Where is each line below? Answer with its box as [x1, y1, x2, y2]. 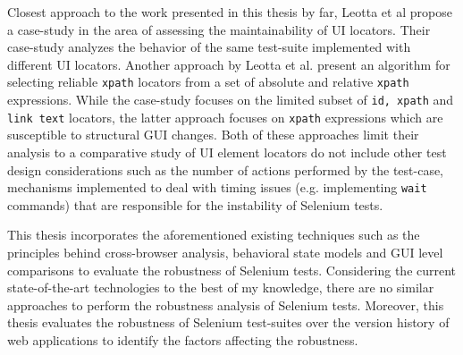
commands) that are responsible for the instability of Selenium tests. [7, 195, 383, 214]
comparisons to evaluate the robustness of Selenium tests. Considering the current [7, 260, 457, 279]
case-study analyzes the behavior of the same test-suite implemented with [7, 38, 411, 56]
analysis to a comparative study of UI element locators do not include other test [7, 142, 447, 161]
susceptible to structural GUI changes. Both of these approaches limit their [7, 125, 419, 144]
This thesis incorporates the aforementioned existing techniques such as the [7, 225, 420, 244]
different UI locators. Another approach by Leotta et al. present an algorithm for [7, 55, 450, 73]
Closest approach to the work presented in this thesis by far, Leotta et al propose [7, 3, 452, 21]
